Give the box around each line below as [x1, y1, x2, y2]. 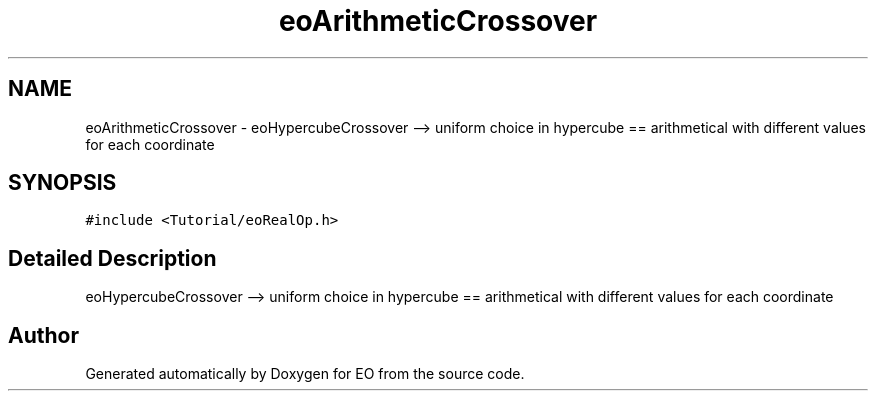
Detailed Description [8, 245, 217, 271]
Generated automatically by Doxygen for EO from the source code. [85, 365, 525, 383]
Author [8, 322, 79, 348]
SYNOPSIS [8, 170, 117, 196]
